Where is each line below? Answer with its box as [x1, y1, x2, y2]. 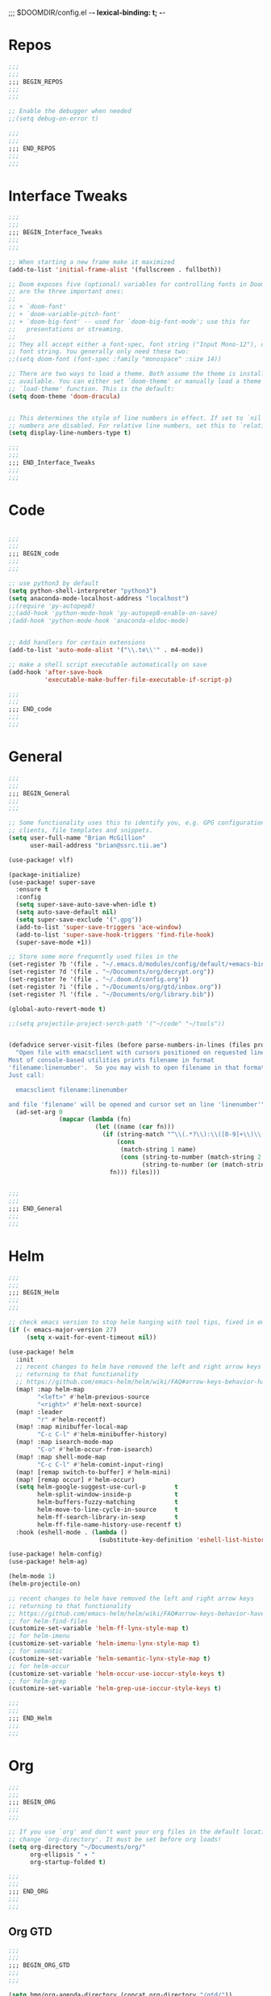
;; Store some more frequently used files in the [8, 953, 179, 961]
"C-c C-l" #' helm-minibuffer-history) [37, 1430, 168, 1438]
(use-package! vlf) [8, 856, 74, 864]
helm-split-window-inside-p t [37, 1491, 179, 1499]
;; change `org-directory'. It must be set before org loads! [8, 1835, 222, 1843]
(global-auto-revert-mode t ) [8, 1004, 106, 1013]
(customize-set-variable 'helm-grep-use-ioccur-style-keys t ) [8, 1685, 222, 1693]
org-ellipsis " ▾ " [29, 1851, 95, 1859]
